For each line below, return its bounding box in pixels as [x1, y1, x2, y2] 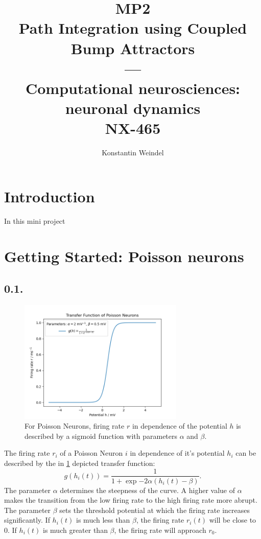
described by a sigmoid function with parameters [25, 430, 178, 441]
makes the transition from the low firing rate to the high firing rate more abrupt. [4, 495, 257, 505]
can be [235, 448, 256, 458]
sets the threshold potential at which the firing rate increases [59, 504, 250, 515]
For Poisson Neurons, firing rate [25, 420, 125, 431]
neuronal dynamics [65, 98, 201, 119]
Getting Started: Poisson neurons [4, 245, 244, 266]
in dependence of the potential [132, 420, 227, 431]
